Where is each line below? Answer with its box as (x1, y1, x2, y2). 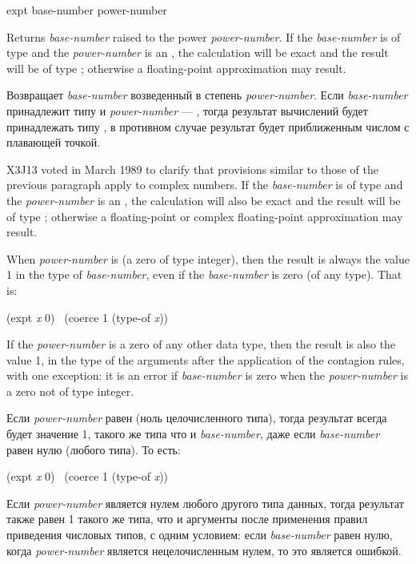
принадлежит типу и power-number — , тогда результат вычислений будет (6, 102, 368, 119)
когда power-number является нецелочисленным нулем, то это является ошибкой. (6, 542, 402, 558)
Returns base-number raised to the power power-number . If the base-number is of (6, 28, 401, 45)
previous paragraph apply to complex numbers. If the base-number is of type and (6, 176, 403, 193)
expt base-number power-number (6, 2, 167, 18)
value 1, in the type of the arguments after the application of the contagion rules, (6, 351, 405, 368)
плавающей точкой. (6, 134, 101, 151)
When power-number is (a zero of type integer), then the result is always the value (6, 250, 410, 267)
